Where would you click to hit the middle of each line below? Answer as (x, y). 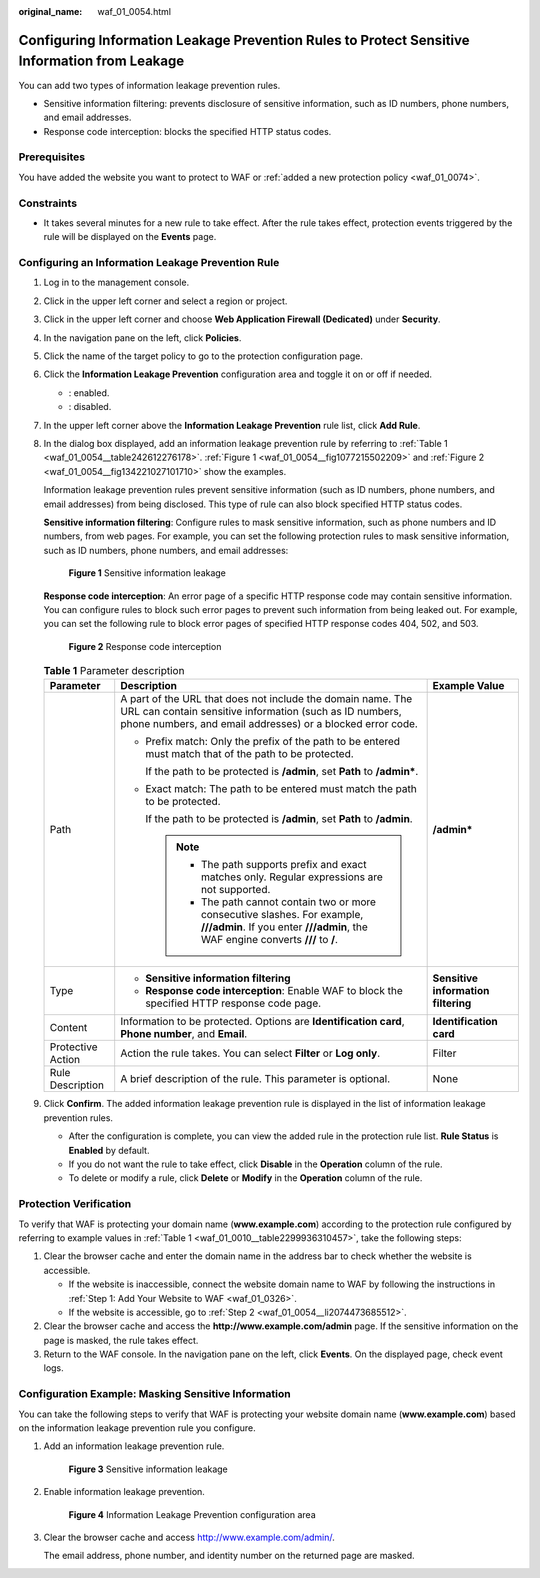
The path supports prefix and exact (283, 865)
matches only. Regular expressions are (292, 877)
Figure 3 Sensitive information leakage (148, 1469)
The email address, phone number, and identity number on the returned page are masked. (229, 1556)
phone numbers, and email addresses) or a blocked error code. (269, 724)
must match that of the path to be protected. (249, 754)
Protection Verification (75, 1204)
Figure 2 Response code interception (145, 646)
